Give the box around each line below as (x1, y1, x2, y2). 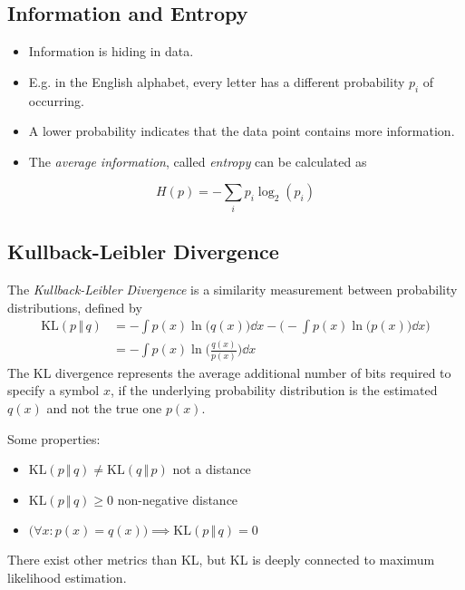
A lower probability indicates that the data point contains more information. (28, 121, 455, 140)
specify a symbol (7, 381, 100, 400)
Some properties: (7, 429, 101, 448)
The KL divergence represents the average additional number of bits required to (7, 363, 451, 382)
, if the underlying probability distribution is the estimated (110, 381, 438, 400)
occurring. (28, 91, 84, 110)
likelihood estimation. (7, 567, 127, 586)
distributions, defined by (7, 297, 142, 316)
